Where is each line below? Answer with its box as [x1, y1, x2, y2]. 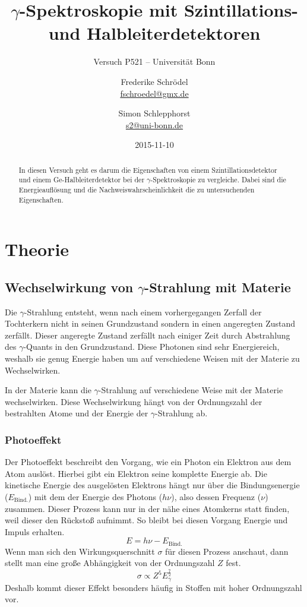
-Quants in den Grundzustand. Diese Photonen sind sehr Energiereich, [23, 340, 280, 353]
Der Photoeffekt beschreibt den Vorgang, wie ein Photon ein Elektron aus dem [5, 456, 292, 468]
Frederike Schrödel [121, 75, 188, 87]
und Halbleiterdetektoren [48, 21, 261, 45]
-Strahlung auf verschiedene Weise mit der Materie [98, 384, 283, 396]
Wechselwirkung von [5, 277, 134, 296]
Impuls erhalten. [5, 525, 65, 538]
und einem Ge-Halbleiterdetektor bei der [18, 175, 145, 185]
